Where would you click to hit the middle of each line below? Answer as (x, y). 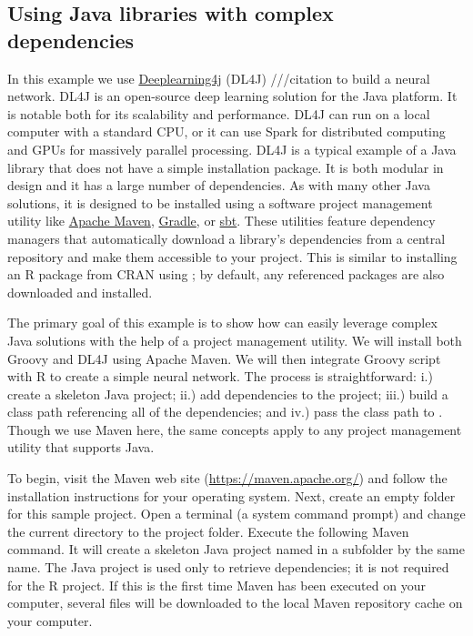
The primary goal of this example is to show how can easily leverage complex (222, 323)
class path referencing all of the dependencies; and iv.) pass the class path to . (225, 412)
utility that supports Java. (81, 447)
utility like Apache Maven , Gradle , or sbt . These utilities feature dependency (221, 221)
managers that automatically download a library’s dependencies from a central (226, 238)
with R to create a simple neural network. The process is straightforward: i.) (220, 376)
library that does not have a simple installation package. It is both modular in (226, 167)
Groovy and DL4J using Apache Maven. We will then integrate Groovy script (224, 358)
